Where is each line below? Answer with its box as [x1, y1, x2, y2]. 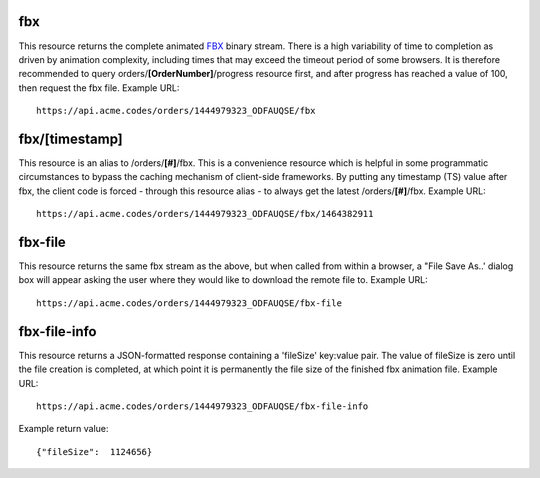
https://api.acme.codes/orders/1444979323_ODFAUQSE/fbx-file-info [36, 400, 369, 412]
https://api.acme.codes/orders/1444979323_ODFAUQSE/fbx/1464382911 [36, 208, 374, 220]
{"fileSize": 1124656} [36, 446, 153, 457]
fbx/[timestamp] [18, 130, 124, 147]
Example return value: [18, 423, 109, 435]
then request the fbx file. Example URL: [18, 81, 180, 94]
